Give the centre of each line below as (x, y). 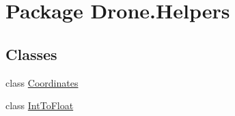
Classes (31, 54)
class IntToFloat (40, 105)
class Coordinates (42, 82)
